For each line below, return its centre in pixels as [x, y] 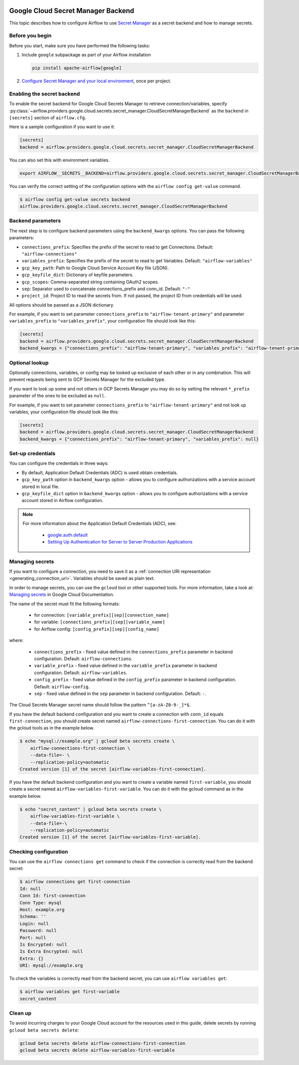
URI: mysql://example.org [51, 966]
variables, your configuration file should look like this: [64, 412]
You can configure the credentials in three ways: [59, 463]
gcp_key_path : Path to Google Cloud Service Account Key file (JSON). [95, 268]
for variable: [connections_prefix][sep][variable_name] [100, 622]
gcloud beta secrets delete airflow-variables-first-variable [97, 1050]
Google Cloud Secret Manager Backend [72, 11]
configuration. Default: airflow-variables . [81, 673]
